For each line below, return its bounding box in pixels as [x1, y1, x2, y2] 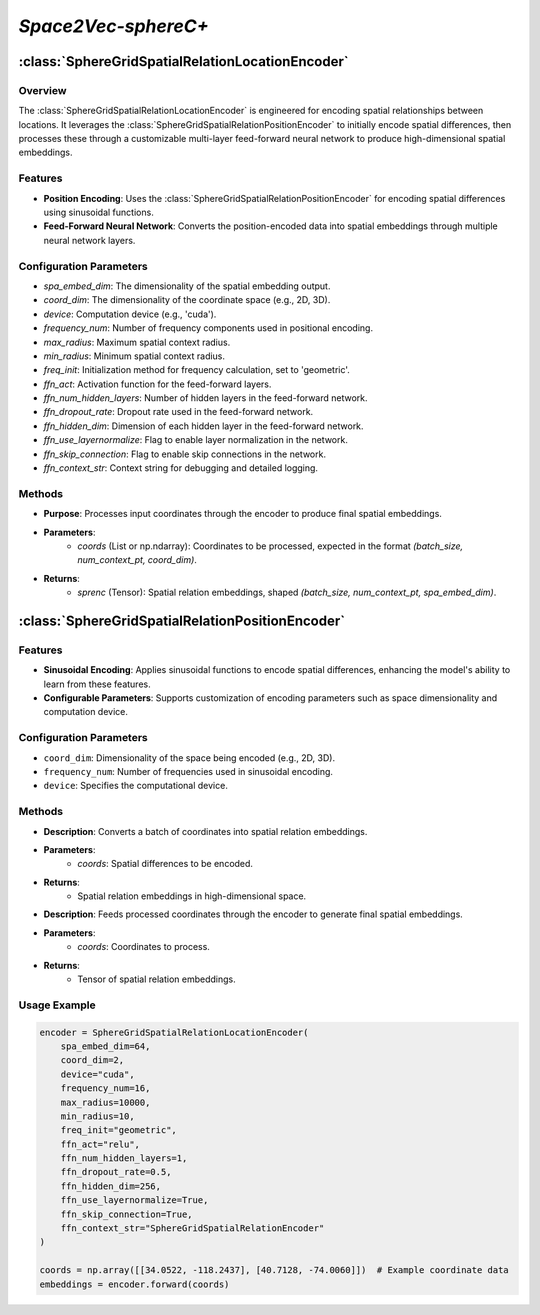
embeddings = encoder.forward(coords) [39, 1278, 230, 1290]
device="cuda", [60, 1068, 135, 1080]
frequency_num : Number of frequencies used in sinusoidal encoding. [43, 765, 334, 777]
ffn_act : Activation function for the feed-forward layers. [43, 378, 272, 390]
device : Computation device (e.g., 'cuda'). [43, 308, 217, 320]
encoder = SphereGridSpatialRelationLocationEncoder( [39, 1026, 309, 1038]
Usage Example [18, 998, 96, 1012]
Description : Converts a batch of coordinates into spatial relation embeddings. [43, 825, 368, 837]
